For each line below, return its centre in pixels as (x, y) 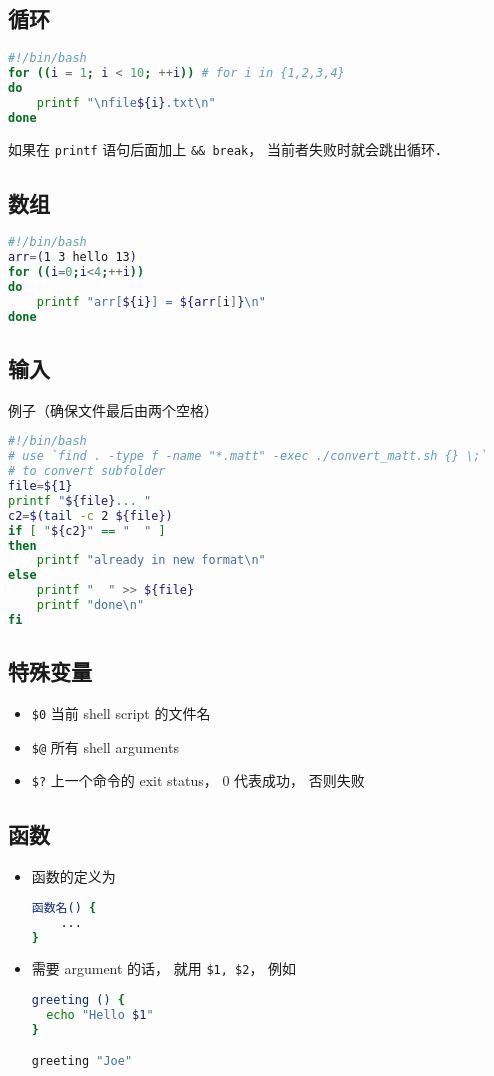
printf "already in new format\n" (151, 560)
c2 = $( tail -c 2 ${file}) (90, 515)
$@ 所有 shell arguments (105, 746)
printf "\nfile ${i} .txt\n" (126, 102)
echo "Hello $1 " (100, 1014)
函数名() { (64, 907)
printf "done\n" (90, 605)
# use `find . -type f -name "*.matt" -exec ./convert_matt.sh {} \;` (248, 456)
